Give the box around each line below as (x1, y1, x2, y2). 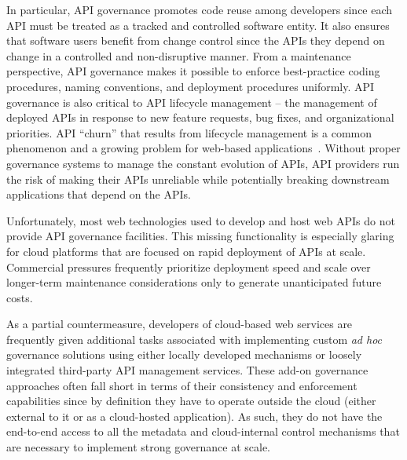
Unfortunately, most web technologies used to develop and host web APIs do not (6, 212, 395, 228)
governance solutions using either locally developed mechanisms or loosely (6, 346, 362, 363)
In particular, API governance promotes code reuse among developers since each (6, 2, 393, 17)
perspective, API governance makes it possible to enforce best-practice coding (6, 63, 380, 79)
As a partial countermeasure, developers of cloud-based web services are (6, 316, 353, 332)
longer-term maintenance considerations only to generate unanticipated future (6, 274, 382, 290)
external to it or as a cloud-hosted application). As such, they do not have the (6, 407, 383, 424)
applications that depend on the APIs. (6, 186, 191, 203)
